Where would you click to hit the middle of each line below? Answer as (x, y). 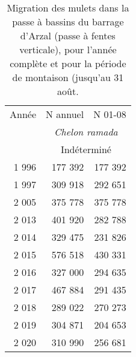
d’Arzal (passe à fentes (68, 35)
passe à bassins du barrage (68, 21)
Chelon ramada (86, 132)
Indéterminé (86, 149)
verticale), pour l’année (68, 49)
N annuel (65, 114)
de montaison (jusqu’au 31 (68, 77)
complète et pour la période (68, 63)
